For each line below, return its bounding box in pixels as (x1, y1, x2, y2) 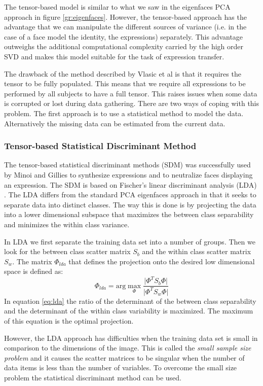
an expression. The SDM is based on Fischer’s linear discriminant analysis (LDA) (4, 179, 257, 190)
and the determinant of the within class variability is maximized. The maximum (4, 305, 253, 316)
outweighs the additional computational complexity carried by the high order (4, 41, 243, 52)
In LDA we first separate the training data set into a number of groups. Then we (4, 236, 255, 247)
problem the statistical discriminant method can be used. (4, 372, 181, 382)
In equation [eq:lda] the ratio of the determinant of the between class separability (4, 295, 256, 306)
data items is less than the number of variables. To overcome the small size (4, 362, 237, 373)
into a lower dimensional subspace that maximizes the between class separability (4, 209, 254, 220)
